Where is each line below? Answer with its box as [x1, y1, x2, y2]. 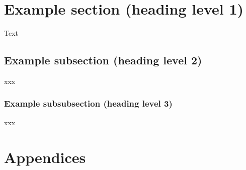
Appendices [4, 146, 86, 167]
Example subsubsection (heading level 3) [4, 97, 173, 110]
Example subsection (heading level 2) [4, 52, 202, 68]
